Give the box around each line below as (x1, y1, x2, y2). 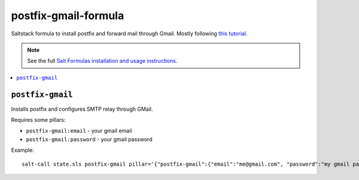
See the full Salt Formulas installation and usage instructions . (27, 57, 178, 65)
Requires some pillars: (11, 117, 66, 124)
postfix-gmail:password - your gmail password (26, 135, 153, 143)
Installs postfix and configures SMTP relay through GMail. (11, 105, 153, 112)
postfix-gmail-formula (11, 9, 124, 22)
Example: (11, 147, 34, 154)
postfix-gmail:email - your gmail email (26, 127, 132, 135)
